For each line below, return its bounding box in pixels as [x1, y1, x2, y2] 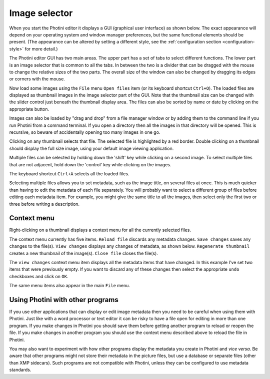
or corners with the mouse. [9, 76, 65, 82]
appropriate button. [9, 106, 49, 112]
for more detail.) [24, 45, 58, 52]
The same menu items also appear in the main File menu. [9, 283, 130, 289]
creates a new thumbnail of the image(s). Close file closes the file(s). [9, 250, 158, 256]
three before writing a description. [9, 201, 80, 207]
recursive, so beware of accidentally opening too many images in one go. [9, 129, 160, 135]
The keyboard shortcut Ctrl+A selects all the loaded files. [9, 170, 129, 177]
